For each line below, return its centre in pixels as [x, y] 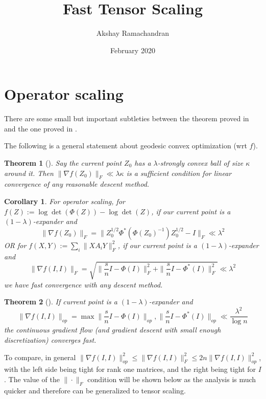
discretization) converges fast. [50, 340]
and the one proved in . [41, 128]
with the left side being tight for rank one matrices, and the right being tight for [130, 369]
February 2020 [133, 50]
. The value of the [32, 379]
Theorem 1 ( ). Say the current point [63, 163]
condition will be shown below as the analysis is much [172, 379]
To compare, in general [40, 357]
